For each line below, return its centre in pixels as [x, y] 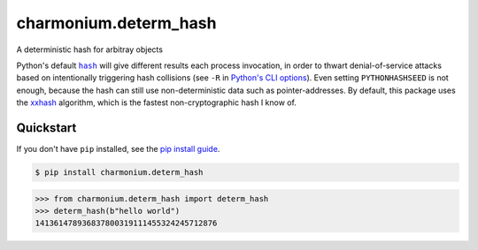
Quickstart [46, 128]
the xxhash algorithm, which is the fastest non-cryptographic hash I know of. [156, 102]
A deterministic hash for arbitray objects [90, 49]
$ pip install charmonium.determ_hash [119, 172]
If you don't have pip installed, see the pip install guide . [118, 149]
